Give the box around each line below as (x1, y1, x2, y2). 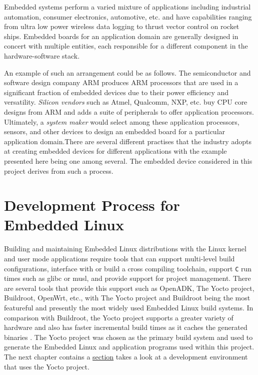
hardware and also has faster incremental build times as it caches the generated (4, 322, 247, 332)
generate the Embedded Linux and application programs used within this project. (4, 341, 254, 352)
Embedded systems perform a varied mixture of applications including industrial (4, 2, 251, 12)
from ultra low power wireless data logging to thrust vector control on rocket (4, 21, 239, 32)
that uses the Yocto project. (4, 361, 89, 371)
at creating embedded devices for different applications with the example (4, 146, 227, 156)
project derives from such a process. (4, 165, 113, 176)
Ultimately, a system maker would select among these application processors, (4, 116, 239, 127)
